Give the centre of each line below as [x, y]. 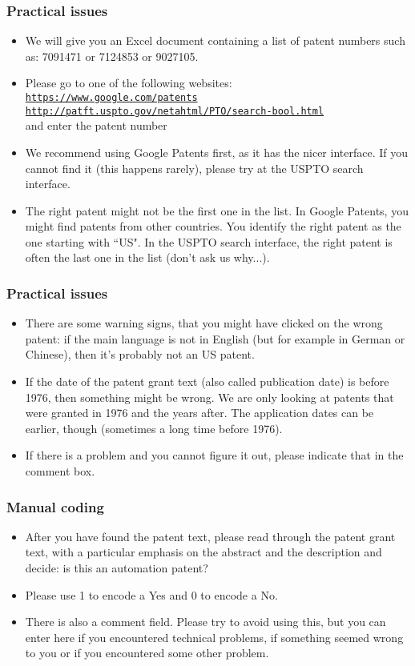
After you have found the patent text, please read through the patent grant [210, 536]
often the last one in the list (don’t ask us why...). [147, 257]
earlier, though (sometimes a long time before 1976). [154, 428]
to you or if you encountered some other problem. [147, 653]
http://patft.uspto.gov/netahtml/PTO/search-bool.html [175, 111]
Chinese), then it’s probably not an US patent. [140, 354]
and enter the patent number [96, 125]
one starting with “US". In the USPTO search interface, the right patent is [209, 241]
